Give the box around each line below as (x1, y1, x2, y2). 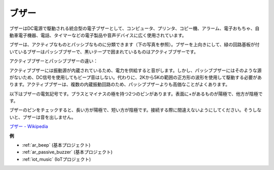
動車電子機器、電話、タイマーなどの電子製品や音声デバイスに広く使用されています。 (9, 32, 187, 38)
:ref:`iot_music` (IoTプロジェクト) (22, 156, 91, 162)
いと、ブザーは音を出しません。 (9, 114, 76, 120)
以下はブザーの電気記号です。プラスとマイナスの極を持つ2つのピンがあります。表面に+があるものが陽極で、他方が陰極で (9, 91, 263, 97)
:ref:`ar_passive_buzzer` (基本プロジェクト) (22, 149, 113, 155)
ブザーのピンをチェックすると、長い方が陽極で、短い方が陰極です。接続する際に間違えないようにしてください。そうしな (9, 107, 262, 113)
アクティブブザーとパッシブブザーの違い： (9, 58, 98, 64)
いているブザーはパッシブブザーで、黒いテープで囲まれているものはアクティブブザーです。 (9, 49, 199, 55)
